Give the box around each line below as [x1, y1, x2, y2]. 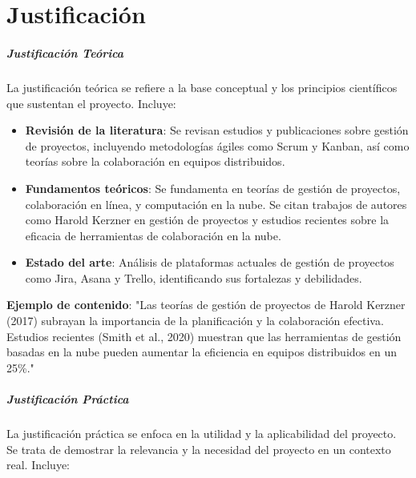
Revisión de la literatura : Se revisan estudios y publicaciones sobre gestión [25, 122, 409, 139]
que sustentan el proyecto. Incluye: [6, 94, 176, 111]
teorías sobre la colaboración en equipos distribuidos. [25, 153, 285, 170]
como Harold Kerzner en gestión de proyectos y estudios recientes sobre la [25, 211, 390, 228]
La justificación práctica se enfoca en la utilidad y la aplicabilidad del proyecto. [6, 425, 397, 441]
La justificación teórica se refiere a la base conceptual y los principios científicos [6, 78, 398, 95]
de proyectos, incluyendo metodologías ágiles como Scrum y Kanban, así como [25, 137, 410, 154]
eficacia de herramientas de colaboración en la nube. [25, 227, 281, 243]
